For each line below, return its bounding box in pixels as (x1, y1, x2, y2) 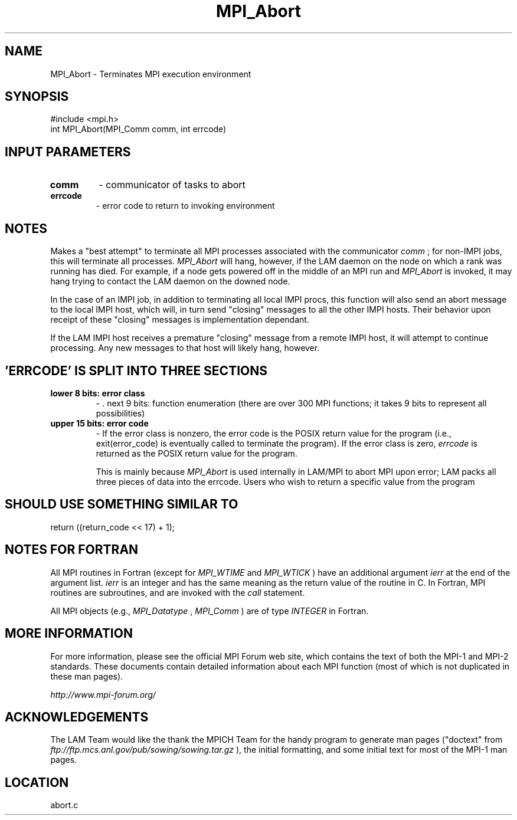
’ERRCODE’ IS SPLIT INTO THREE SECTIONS (5, 363, 268, 378)
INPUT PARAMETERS (5, 144, 131, 159)
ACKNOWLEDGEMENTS (5, 709, 149, 724)
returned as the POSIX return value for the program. (96, 448, 297, 458)
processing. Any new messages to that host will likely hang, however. (50, 343, 320, 353)
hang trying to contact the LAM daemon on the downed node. (50, 276, 290, 287)
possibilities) (96, 408, 145, 418)
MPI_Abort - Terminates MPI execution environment (50, 68, 251, 79)
